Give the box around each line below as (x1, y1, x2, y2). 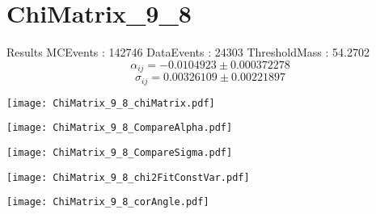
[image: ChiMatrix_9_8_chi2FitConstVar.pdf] (6, 171, 250, 183)
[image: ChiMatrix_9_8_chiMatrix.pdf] (6, 97, 215, 109)
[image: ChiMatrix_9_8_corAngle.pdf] (6, 196, 209, 208)
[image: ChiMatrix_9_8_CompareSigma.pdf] (6, 146, 233, 158)
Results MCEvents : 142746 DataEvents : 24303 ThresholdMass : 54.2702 (6, 44, 370, 61)
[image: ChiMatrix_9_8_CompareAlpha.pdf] (6, 122, 233, 134)
